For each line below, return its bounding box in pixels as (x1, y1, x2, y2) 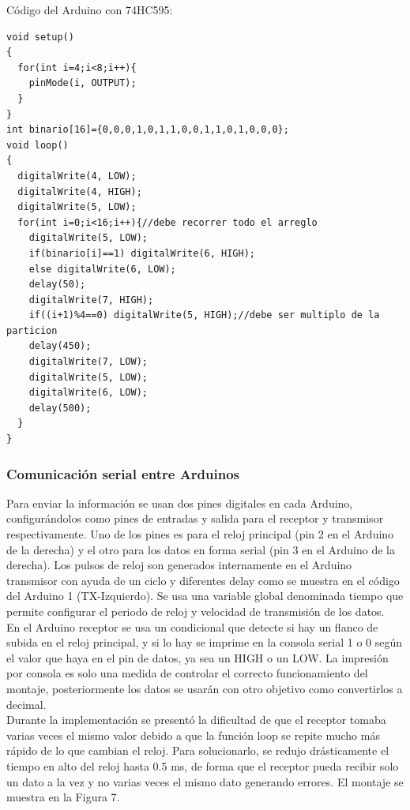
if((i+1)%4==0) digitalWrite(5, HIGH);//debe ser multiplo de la (28, 309, 380, 321)
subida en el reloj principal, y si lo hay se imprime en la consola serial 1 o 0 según (6, 634, 403, 651)
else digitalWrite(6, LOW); (28, 263, 176, 275)
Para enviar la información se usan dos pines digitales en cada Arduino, (6, 494, 353, 511)
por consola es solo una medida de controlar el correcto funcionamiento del (6, 665, 368, 681)
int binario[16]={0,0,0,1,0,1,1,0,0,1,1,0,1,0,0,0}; (6, 124, 289, 136)
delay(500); (28, 402, 92, 414)
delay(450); (28, 340, 92, 352)
